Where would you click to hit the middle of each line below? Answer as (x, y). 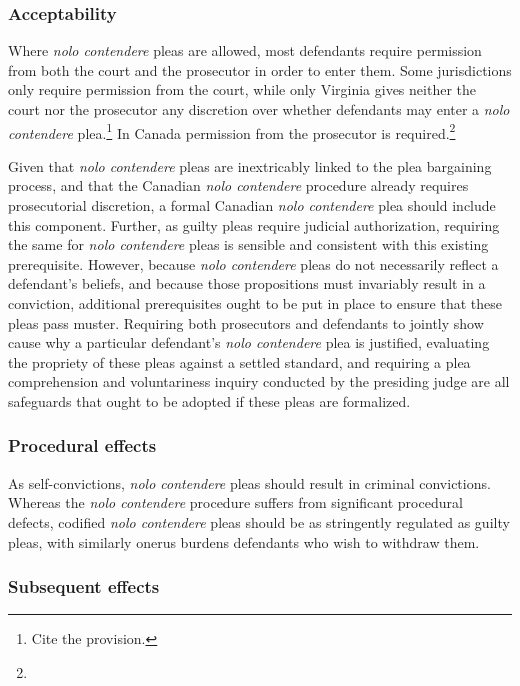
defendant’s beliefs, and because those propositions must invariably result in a (247, 283)
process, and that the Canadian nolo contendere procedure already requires (238, 185)
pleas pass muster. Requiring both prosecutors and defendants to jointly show (246, 322)
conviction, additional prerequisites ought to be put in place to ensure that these (255, 303)
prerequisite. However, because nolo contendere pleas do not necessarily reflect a (253, 263)
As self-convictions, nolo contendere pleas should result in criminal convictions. (249, 482)
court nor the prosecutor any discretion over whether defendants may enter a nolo (259, 109)
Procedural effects (82, 445)
